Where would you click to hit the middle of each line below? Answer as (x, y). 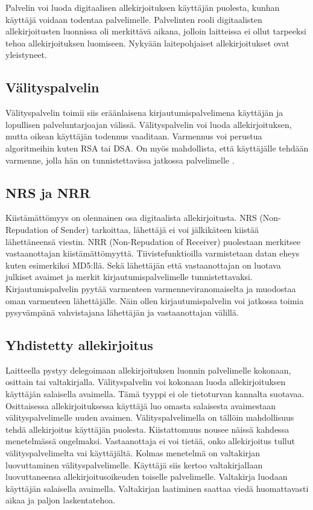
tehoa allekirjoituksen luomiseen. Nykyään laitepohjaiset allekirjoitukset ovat (147, 43)
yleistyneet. (26, 55)
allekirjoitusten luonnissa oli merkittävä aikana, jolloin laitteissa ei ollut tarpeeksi (156, 31)
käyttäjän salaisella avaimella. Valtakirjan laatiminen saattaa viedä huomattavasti (157, 488)
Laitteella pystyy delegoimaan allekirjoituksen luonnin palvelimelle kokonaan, (148, 370)
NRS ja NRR (48, 192)
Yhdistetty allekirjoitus (79, 345)
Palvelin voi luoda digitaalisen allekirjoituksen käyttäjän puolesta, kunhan (143, 7)
